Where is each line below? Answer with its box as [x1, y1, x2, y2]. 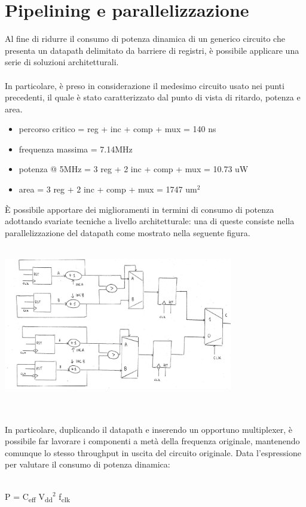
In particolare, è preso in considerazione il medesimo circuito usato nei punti [5, 79, 284, 91]
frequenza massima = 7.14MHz [19, 142, 133, 155]
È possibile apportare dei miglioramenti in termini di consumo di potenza [5, 203, 274, 215]
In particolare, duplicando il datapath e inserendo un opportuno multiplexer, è [5, 423, 293, 435]
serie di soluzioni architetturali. [5, 56, 119, 68]
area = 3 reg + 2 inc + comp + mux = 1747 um [19, 183, 197, 196]
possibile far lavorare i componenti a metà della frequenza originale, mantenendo [5, 435, 300, 447]
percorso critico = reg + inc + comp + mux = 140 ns [19, 123, 216, 135]
